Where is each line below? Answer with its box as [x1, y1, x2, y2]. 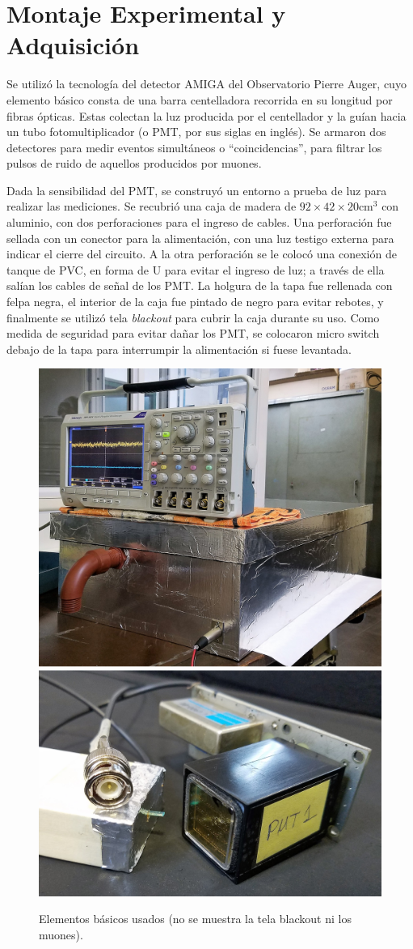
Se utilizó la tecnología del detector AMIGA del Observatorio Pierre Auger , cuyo [6, 75, 407, 92]
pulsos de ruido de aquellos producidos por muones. [6, 155, 262, 172]
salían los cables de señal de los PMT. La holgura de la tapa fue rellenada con [6, 277, 393, 294]
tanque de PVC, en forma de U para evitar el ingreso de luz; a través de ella [6, 261, 385, 278]
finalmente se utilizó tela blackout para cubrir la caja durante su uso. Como [6, 309, 380, 326]
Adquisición [6, 28, 140, 62]
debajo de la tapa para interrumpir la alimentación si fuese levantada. [6, 340, 352, 357]
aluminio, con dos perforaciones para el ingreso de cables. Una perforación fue [6, 214, 392, 231]
